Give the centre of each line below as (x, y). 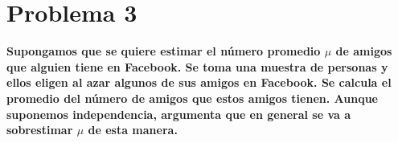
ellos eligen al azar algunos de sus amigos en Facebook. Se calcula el (199, 82)
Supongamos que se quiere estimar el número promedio (164, 51)
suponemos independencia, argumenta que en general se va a (179, 114)
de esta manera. (133, 130)
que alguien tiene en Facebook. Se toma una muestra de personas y (197, 66)
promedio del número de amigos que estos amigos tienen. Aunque (192, 98)
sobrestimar (40, 130)
